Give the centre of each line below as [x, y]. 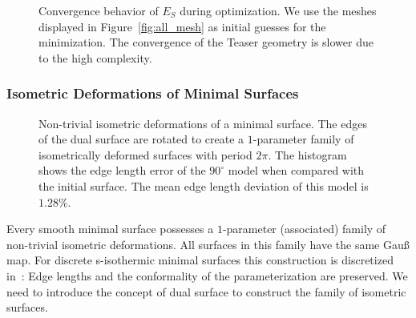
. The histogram [307, 154]
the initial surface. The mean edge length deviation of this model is [204, 185]
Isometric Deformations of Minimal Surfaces [153, 93]
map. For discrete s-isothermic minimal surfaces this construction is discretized [200, 260]
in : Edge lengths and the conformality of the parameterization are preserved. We [207, 275]
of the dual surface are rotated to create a [141, 139]
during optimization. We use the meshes [278, 10]
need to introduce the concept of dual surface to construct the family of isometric [206, 291]
